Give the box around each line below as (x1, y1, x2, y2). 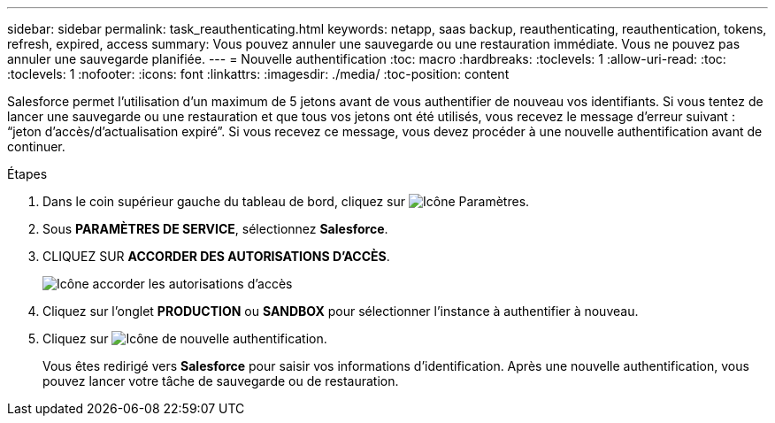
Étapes (7, 166, 48, 181)
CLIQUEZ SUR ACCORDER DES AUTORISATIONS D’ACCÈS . (42, 249, 390, 264)
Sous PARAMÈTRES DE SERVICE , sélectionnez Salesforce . (42, 221, 388, 236)
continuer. (7, 139, 65, 154)
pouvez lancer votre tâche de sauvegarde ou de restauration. (42, 373, 399, 388)
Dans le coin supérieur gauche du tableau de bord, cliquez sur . (42, 194, 530, 209)
